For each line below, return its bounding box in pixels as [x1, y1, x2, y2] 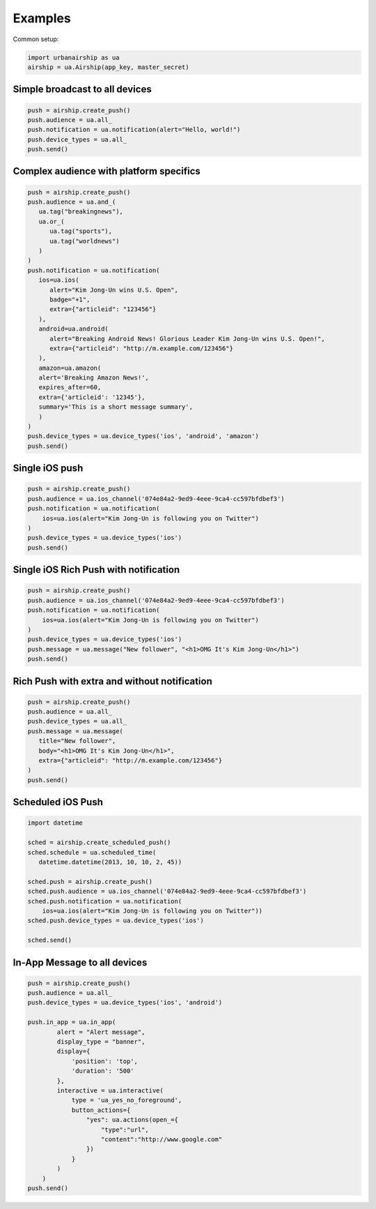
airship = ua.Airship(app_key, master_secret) [27, 63, 189, 71]
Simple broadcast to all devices [13, 84, 152, 96]
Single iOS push [13, 463, 84, 474]
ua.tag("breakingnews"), [38, 208, 123, 216]
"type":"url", [101, 1125, 149, 1134]
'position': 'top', [71, 1057, 139, 1065]
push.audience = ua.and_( [27, 198, 116, 206]
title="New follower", [38, 737, 116, 745]
